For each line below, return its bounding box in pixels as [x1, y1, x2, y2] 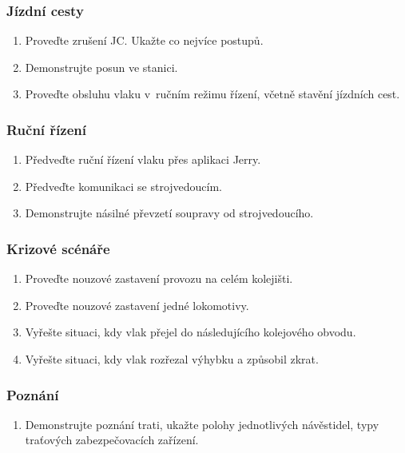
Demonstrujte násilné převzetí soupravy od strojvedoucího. [25, 205, 314, 221]
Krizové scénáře [6, 238, 110, 258]
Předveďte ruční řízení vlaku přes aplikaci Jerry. [25, 151, 261, 168]
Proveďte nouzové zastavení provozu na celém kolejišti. [25, 270, 293, 287]
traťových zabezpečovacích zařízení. [25, 431, 199, 448]
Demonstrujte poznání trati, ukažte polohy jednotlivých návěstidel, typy [25, 415, 379, 432]
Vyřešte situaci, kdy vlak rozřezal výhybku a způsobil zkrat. [25, 351, 319, 367]
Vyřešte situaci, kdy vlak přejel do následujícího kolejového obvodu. [25, 324, 356, 340]
